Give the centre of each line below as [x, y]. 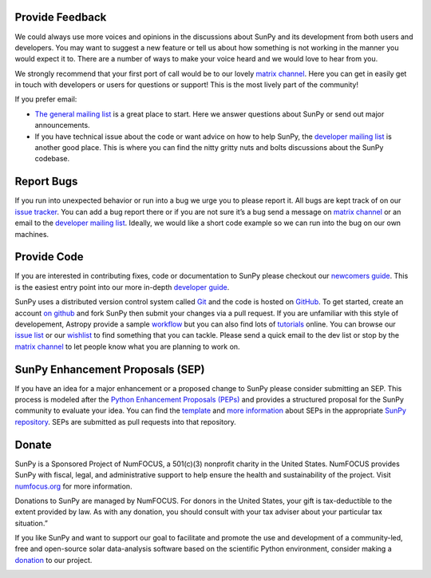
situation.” [31, 523]
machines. [32, 234]
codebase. [52, 159]
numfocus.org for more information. [73, 486]
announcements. [63, 125]
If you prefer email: [46, 99]
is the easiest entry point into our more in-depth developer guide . [122, 287]
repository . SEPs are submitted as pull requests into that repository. [126, 422]
